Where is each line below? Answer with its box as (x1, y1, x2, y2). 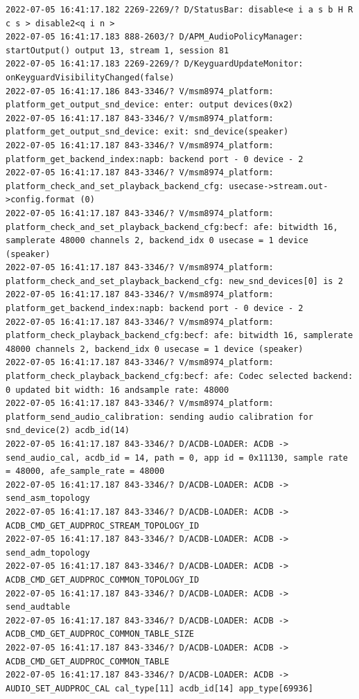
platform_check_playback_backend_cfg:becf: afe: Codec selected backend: (6, 371, 353, 382)
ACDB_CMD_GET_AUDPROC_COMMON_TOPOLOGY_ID (6, 574, 200, 585)
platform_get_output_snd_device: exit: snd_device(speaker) (6, 127, 289, 137)
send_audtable (6, 602, 71, 612)
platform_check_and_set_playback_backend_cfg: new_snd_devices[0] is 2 (6, 276, 343, 286)
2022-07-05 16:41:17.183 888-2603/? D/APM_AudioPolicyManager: (6, 32, 304, 42)
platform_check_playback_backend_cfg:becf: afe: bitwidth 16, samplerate (6, 330, 353, 341)
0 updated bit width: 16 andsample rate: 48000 (6, 384, 229, 395)
